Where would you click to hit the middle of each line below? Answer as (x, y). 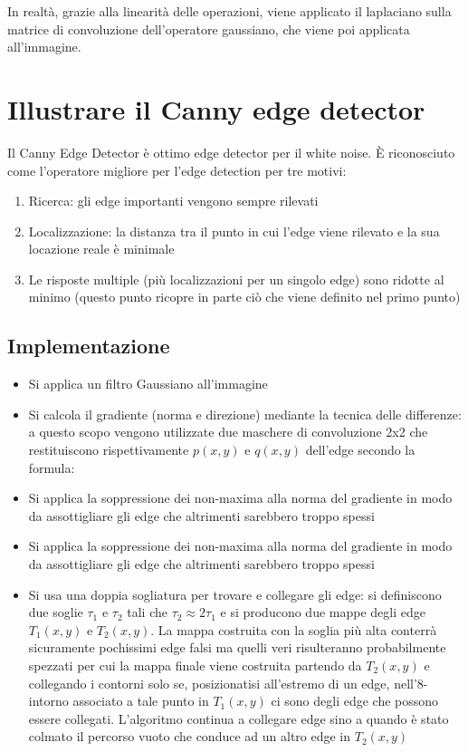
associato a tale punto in (141, 701)
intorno (48, 701)
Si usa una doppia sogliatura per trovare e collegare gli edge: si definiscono (235, 594)
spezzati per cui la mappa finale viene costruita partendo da (195, 665)
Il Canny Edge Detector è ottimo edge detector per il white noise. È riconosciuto (231, 152)
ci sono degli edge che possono (355, 701)
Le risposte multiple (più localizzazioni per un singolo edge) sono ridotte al (236, 279)
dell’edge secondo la (360, 450)
